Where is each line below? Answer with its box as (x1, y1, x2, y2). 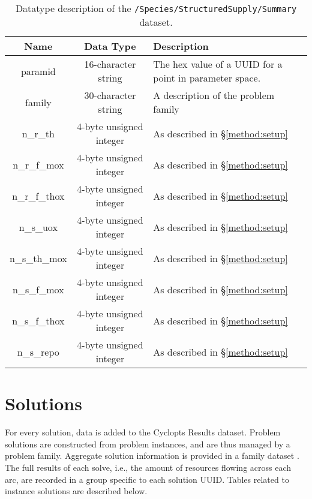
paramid (20, 64, 56, 78)
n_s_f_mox (13, 282, 64, 296)
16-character (84, 57, 136, 71)
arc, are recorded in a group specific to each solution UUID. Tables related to (5, 473, 289, 485)
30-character (84, 88, 136, 102)
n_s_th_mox (10, 251, 67, 265)
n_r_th (22, 126, 55, 140)
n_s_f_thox (12, 313, 65, 327)
